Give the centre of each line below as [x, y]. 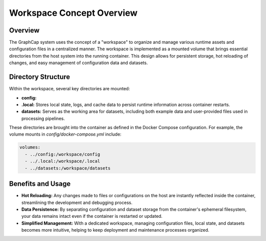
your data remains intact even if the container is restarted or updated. [92, 216]
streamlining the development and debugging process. [77, 203]
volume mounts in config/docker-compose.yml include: [65, 134]
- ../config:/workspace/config [63, 154]
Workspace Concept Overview [73, 13]
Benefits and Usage [40, 184]
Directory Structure [40, 77]
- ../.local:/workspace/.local [63, 161]
